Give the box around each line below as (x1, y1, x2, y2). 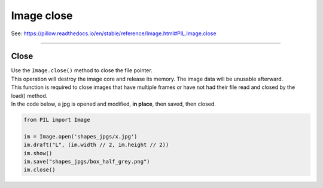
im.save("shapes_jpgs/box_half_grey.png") (23, 158, 150, 165)
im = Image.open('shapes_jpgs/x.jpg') (23, 133, 138, 140)
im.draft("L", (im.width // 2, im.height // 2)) (23, 141, 169, 149)
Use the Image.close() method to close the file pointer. (11, 67, 153, 74)
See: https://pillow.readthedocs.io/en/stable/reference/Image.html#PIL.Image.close (11, 30, 217, 37)
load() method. (11, 92, 48, 99)
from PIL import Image (23, 116, 90, 123)
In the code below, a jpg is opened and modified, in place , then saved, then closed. (11, 100, 217, 107)
